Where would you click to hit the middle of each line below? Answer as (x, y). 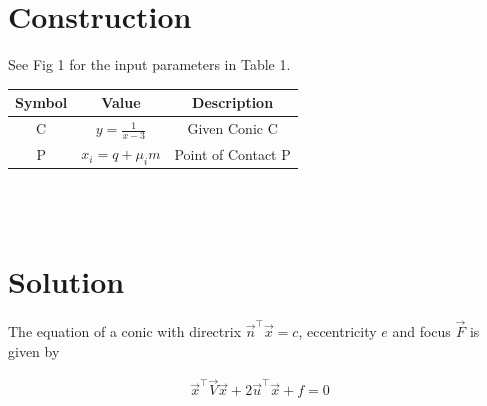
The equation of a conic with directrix (125, 330)
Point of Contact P (232, 153)
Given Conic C (232, 128)
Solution (66, 280)
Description (233, 102)
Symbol (41, 102)
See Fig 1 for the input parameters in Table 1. (149, 64)
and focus (421, 330)
